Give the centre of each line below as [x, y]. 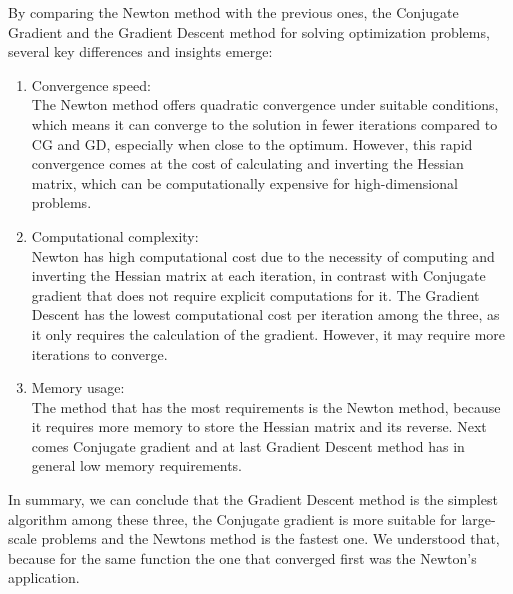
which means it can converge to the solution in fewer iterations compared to [264, 123]
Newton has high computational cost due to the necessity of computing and [263, 255]
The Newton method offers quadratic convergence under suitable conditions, [265, 104]
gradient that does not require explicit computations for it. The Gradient [255, 294]
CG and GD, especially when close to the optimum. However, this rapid [252, 143]
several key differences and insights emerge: [140, 51]
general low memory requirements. [137, 465]
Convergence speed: [91, 84]
